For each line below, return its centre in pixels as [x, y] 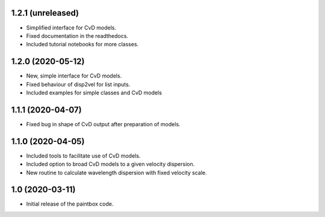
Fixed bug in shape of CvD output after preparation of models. [103, 124]
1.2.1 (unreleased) [45, 13]
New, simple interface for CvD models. [74, 76]
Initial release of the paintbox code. [70, 204]
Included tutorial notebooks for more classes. [82, 44]
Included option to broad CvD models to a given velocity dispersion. [110, 164]
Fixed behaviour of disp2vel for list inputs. [78, 84]
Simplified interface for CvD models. [71, 28]
